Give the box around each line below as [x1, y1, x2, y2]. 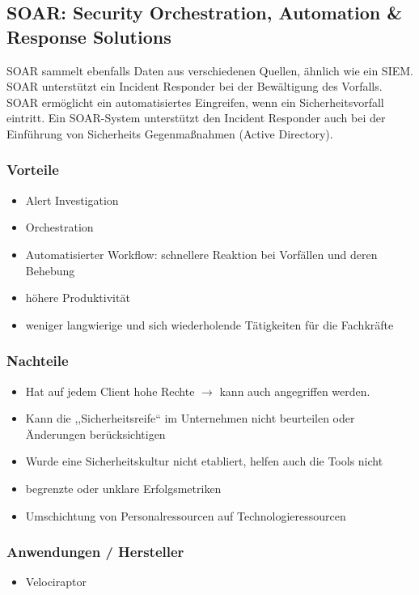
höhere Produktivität [25, 289, 130, 306]
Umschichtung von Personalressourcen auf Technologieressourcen [25, 507, 346, 524]
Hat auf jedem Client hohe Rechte [25, 382, 195, 399]
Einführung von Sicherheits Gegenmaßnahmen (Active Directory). [6, 125, 333, 142]
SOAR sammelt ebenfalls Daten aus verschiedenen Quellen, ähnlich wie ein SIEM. [6, 62, 413, 79]
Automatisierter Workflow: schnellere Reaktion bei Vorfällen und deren [25, 245, 378, 262]
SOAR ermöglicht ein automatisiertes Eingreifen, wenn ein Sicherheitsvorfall [6, 93, 384, 110]
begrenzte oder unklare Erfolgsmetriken [25, 479, 222, 496]
